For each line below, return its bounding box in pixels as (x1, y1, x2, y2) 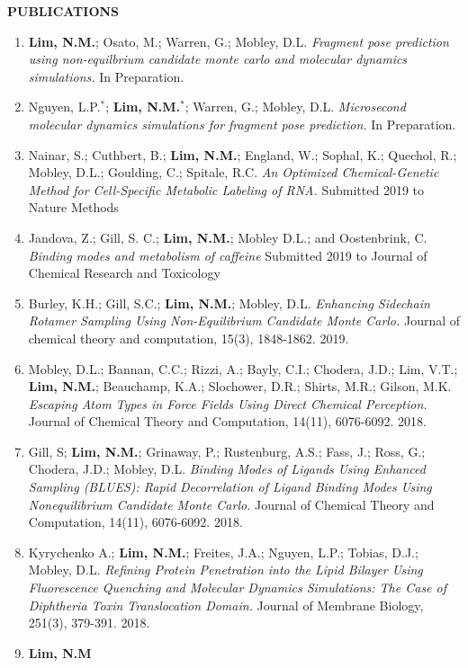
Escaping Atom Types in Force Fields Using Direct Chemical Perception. (28, 394, 427, 413)
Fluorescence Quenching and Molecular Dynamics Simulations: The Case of (28, 578, 447, 597)
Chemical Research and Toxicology (28, 263, 220, 282)
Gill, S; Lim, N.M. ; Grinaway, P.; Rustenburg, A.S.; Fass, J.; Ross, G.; (28, 441, 426, 460)
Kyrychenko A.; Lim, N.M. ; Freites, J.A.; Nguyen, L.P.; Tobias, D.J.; (28, 542, 418, 561)
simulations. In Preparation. (28, 67, 184, 85)
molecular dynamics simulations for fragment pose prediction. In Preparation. (28, 114, 456, 133)
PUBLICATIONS (7, 2, 120, 20)
